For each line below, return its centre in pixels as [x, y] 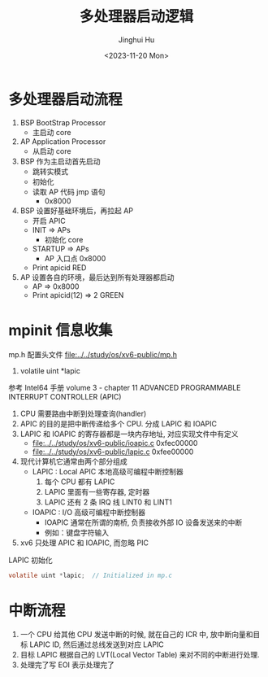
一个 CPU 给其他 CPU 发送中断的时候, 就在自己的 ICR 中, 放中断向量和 [136, 635]
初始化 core [64, 239]
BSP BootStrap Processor [63, 122]
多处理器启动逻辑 [136, 17]
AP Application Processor [63, 141]
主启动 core [52, 132]
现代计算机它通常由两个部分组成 [73, 461]
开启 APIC [49, 221]
